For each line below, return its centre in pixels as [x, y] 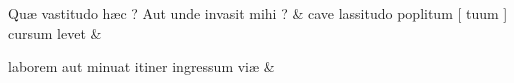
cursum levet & [55, 32]
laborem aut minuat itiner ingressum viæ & [141, 66]
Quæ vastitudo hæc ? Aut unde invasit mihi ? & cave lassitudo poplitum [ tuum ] [258, 13]
